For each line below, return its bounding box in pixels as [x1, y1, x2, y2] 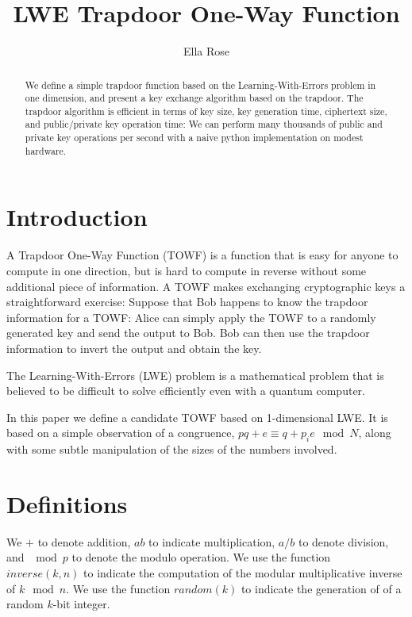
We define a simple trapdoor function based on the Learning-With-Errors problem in [25, 78, 376, 91]
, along [358, 424, 391, 441]
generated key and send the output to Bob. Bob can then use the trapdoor [6, 324, 370, 341]
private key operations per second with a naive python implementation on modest [25, 131, 364, 144]
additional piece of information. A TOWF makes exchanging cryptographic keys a [6, 278, 406, 294]
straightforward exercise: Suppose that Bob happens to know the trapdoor [6, 293, 368, 310]
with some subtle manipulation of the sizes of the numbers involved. [6, 441, 337, 458]
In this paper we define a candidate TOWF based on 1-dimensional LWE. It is [6, 408, 388, 425]
